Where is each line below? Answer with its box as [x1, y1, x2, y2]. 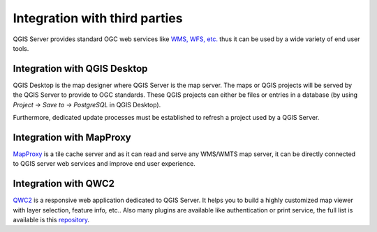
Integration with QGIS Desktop [13, 63, 148, 75]
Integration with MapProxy [13, 131, 132, 143]
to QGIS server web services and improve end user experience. [13, 160, 195, 168]
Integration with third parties [13, 10, 183, 26]
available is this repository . [13, 216, 90, 224]
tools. [13, 44, 29, 52]
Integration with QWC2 [13, 178, 115, 190]
